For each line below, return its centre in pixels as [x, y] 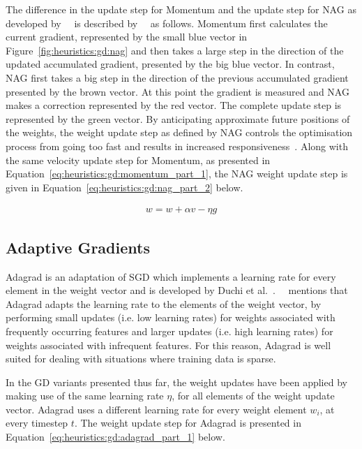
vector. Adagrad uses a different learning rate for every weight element [156, 409]
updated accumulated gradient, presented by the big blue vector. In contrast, [170, 64]
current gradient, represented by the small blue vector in [127, 37]
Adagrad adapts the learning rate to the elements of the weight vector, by [164, 303]
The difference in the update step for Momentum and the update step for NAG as [181, 9]
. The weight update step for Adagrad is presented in [188, 423]
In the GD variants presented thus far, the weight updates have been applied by [176, 382]
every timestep [37, 423]
